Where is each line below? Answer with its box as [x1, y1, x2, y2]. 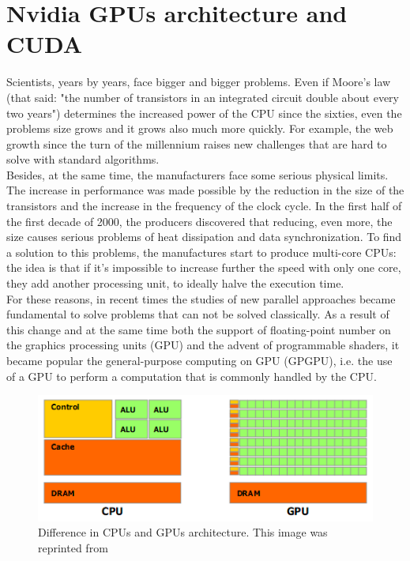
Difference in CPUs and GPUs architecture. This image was [38, 524, 328, 540]
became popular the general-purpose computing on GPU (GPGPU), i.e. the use [6, 352, 393, 368]
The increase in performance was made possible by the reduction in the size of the [6, 182, 404, 198]
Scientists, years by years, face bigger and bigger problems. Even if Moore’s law [6, 73, 391, 90]
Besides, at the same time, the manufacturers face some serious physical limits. [6, 166, 389, 183]
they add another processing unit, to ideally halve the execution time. [6, 275, 344, 292]
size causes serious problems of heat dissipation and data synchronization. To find [6, 228, 402, 245]
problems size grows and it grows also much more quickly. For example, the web [6, 120, 393, 137]
